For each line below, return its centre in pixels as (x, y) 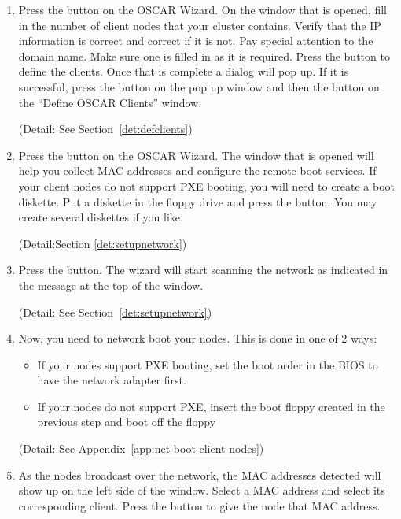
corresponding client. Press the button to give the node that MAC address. (199, 505)
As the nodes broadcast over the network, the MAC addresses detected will (200, 475)
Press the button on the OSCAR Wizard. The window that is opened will (196, 155)
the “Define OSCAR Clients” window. (110, 102)
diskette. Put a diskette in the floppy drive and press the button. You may (198, 201)
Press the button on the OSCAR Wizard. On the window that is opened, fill (202, 9)
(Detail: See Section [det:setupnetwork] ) (115, 311)
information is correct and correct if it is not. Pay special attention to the (196, 41)
